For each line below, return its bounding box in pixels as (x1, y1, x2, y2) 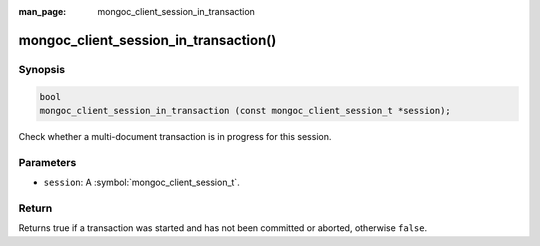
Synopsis (18, 62, 65, 76)
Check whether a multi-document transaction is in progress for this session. (18, 130, 332, 142)
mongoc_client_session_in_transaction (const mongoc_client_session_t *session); (39, 105, 452, 116)
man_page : (18, 6, 67, 17)
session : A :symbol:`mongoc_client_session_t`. (43, 176, 240, 189)
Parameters (18, 155, 77, 169)
